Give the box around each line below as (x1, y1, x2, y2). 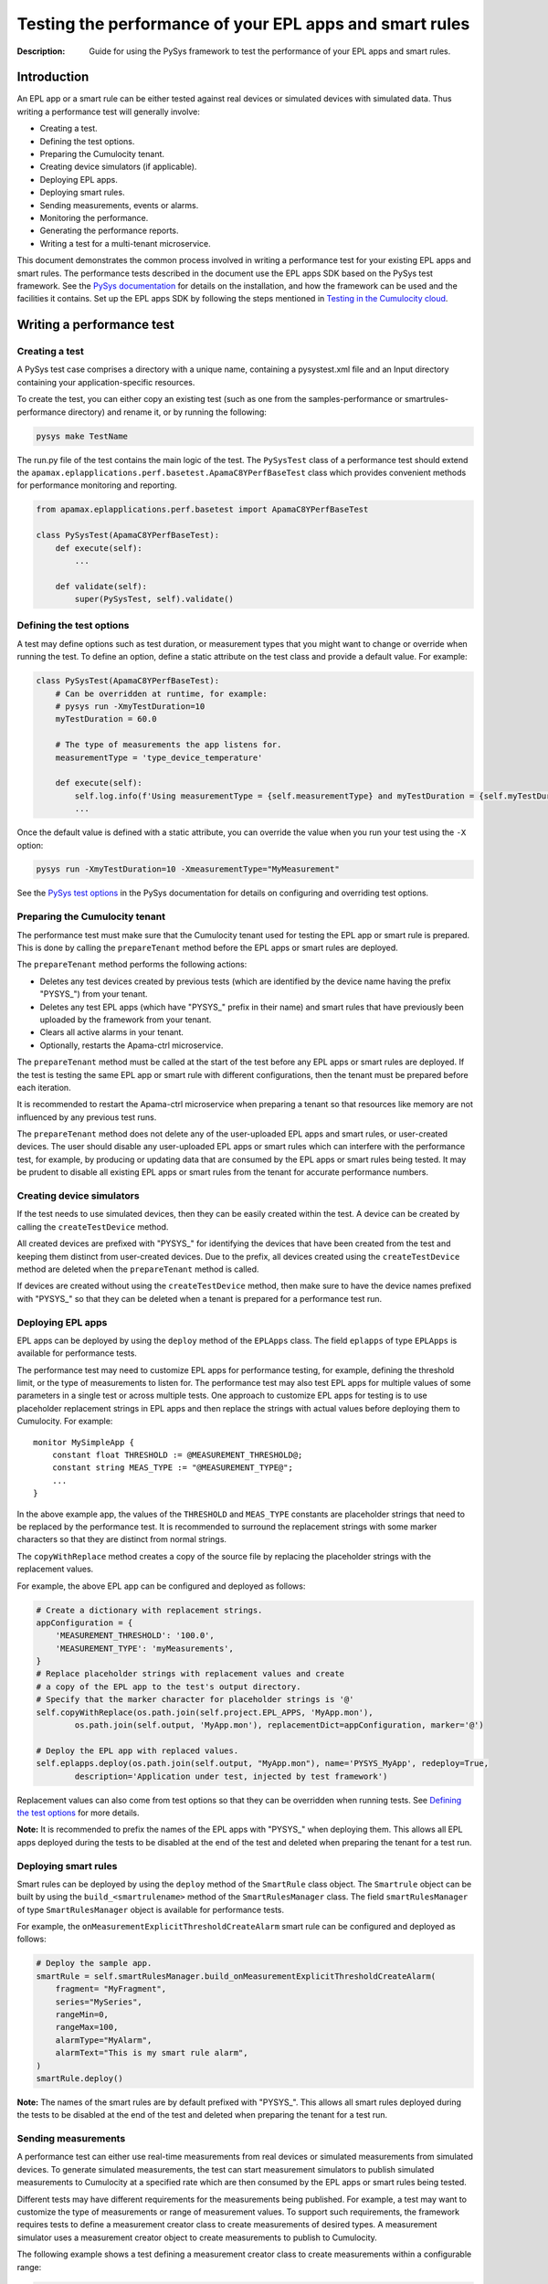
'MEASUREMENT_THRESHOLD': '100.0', (55, 1631, 215, 1641)
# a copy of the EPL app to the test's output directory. (36, 1681, 301, 1692)
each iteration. (16, 1082, 72, 1093)
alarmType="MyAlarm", (55, 2035, 153, 2046)
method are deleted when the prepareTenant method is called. (16, 1264, 259, 1274)
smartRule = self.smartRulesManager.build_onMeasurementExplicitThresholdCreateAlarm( (36, 1971, 437, 1982)
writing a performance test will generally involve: (16, 106, 200, 117)
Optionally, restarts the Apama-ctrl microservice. (39, 1040, 224, 1051)
